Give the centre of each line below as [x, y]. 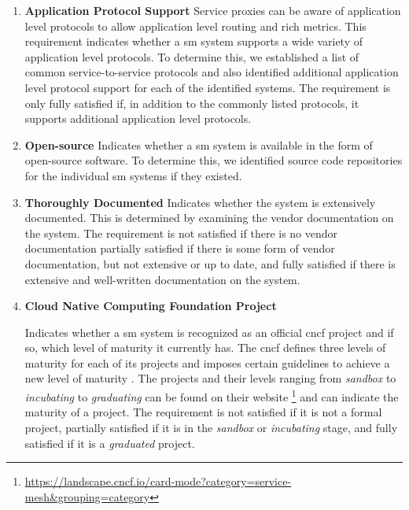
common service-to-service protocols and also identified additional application [212, 72]
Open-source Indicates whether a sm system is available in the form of [199, 144]
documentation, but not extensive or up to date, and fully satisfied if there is [210, 263]
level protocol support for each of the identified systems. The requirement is [208, 87]
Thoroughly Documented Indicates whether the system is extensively [200, 202]
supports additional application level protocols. [138, 118]
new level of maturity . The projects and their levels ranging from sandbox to [210, 378]
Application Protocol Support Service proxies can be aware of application [213, 10]
